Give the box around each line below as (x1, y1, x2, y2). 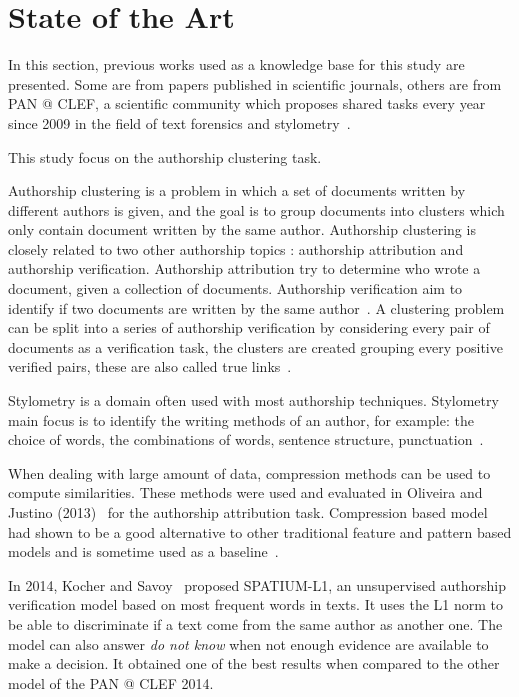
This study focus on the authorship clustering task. (8, 146, 322, 167)
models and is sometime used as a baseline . (8, 541, 279, 562)
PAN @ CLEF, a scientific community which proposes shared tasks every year (8, 93, 486, 114)
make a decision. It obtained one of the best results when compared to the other (8, 653, 500, 674)
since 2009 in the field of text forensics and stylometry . (8, 112, 351, 133)
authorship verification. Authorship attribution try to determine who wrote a (8, 258, 481, 279)
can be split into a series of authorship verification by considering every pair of (8, 317, 490, 338)
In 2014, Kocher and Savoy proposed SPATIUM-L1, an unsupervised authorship (8, 574, 506, 595)
